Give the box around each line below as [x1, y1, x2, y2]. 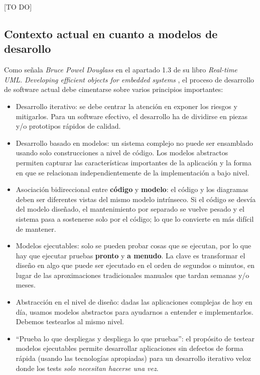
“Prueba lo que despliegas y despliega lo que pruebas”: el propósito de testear [16, 333, 255, 343]
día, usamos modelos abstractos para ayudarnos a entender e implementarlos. [16, 306, 254, 317]
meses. [16, 279, 36, 290]
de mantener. [16, 223, 56, 234]
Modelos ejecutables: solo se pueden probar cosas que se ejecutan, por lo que [16, 240, 251, 251]
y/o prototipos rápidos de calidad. [16, 121, 121, 131]
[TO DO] [4, 2, 32, 12]
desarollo [4, 41, 51, 56]
